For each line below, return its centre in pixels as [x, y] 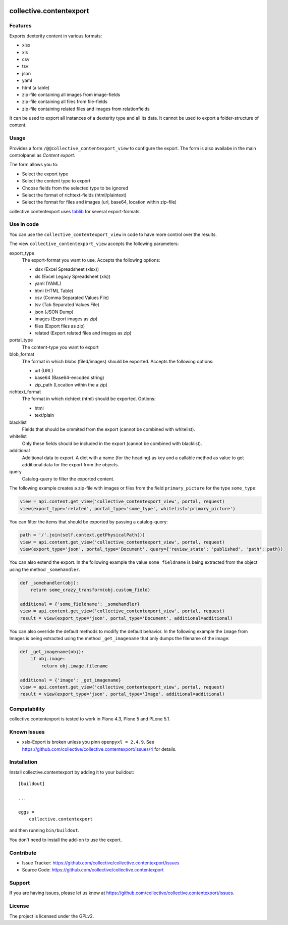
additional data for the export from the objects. [71, 464]
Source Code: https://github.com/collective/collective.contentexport [93, 870]
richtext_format [25, 392]
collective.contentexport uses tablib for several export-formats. [75, 211]
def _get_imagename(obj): [52, 651]
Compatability [27, 709]
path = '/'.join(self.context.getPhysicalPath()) [82, 535]
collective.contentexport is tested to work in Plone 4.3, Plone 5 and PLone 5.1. [90, 719]
